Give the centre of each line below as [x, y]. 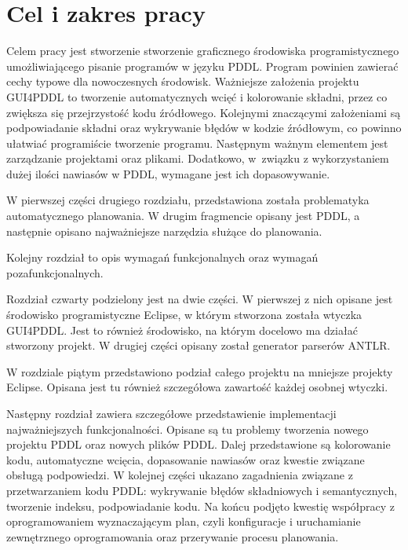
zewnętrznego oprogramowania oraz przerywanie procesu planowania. [173, 536]
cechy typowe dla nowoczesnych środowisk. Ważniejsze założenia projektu [183, 81]
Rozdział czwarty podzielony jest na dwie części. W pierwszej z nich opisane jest [200, 299]
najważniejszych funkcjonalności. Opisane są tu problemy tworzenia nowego [188, 429]
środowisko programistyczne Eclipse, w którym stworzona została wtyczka [184, 315]
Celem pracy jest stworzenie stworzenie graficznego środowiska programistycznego [203, 51]
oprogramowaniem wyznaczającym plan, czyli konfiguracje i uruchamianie [184, 521]
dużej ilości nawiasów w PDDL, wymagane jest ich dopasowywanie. [168, 173]
